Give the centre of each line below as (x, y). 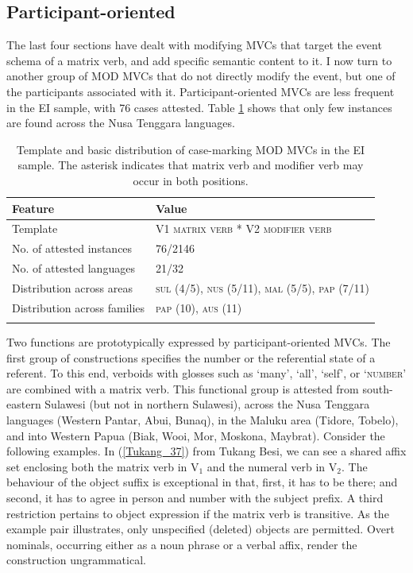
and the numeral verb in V (272, 466)
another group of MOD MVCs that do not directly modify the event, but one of (201, 76)
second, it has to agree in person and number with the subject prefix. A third (195, 498)
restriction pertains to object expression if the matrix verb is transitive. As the (198, 513)
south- (378, 388)
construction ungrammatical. (76, 560)
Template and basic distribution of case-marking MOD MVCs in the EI (191, 149)
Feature (33, 208)
